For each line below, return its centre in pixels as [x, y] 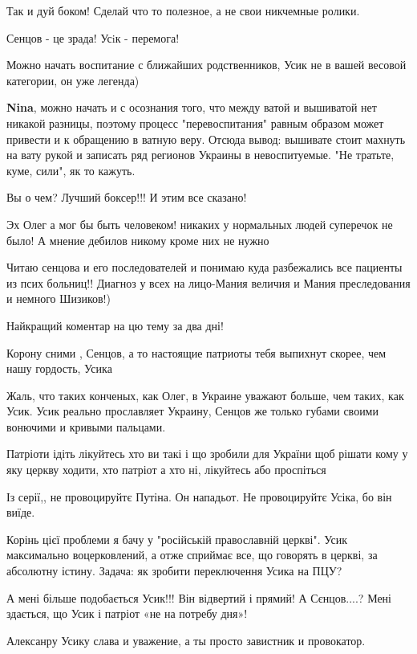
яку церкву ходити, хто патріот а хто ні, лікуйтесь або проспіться [166, 470]
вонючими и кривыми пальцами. [86, 426]
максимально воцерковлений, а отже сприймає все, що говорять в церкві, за [192, 555]
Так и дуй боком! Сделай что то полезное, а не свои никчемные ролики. [183, 10]
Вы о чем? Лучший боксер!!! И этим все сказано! [127, 197]
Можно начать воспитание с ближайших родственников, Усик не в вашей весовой [206, 65]
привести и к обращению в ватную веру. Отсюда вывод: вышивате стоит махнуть [206, 139]
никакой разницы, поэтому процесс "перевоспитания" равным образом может [195, 123]
